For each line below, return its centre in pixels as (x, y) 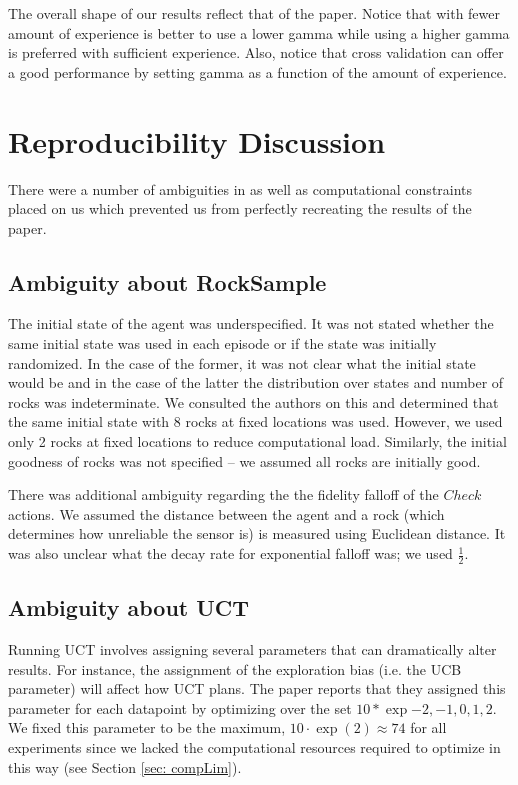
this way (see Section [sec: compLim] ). (125, 766)
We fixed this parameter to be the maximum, (147, 727)
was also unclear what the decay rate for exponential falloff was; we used (230, 553)
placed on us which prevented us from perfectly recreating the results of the (240, 208)
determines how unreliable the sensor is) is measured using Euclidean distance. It (257, 533)
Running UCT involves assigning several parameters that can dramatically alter (252, 649)
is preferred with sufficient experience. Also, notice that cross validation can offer (256, 52)
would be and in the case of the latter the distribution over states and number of (256, 382)
